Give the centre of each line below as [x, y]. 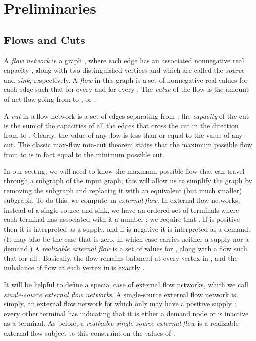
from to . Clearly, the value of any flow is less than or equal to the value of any [123, 135]
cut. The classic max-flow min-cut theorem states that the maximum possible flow [128, 145]
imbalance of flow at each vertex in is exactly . [74, 268]
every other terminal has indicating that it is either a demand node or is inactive [126, 313]
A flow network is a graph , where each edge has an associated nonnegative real [124, 60]
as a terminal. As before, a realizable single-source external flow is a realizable [121, 323]
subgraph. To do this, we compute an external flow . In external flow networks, [122, 200]
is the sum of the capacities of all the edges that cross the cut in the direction [121, 125]
